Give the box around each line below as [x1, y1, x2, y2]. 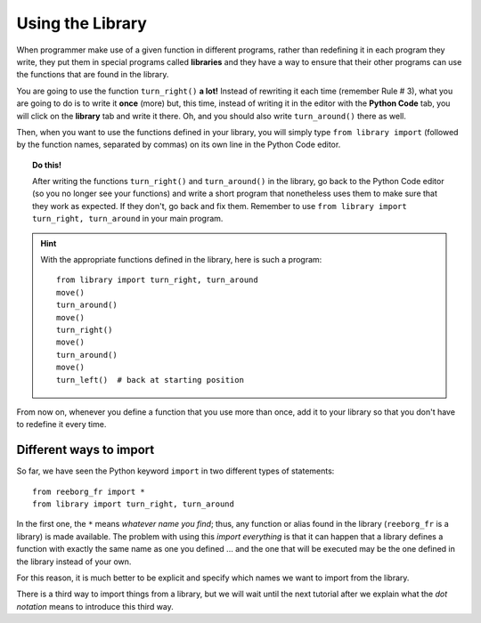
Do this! [32, 159, 62, 170]
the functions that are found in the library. [16, 69, 169, 80]
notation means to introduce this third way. [16, 601, 174, 611]
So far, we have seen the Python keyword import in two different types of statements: [16, 465, 335, 476]
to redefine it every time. [16, 419, 107, 430]
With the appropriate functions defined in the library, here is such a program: [40, 255, 322, 265]
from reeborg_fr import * [32, 486, 146, 497]
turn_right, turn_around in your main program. [32, 214, 224, 224]
